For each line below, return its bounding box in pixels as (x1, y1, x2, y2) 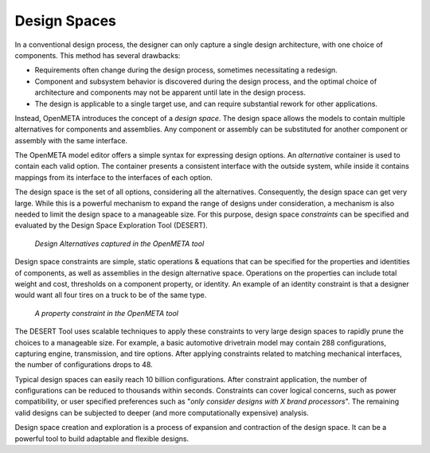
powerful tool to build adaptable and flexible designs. (14, 434, 190, 443)
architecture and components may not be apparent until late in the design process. (34, 88, 306, 97)
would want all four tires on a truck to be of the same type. (14, 291, 207, 300)
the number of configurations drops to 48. (14, 360, 153, 369)
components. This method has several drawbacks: (14, 50, 181, 60)
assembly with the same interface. (14, 135, 127, 145)
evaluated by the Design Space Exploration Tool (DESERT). (14, 221, 209, 230)
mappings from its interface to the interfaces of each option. (14, 172, 213, 182)
